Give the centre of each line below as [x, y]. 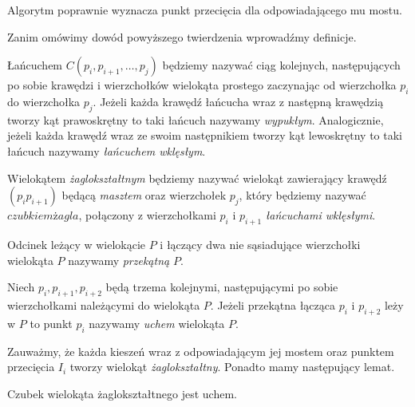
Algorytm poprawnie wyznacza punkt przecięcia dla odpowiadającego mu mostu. [205, 10]
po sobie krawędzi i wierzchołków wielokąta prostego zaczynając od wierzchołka [202, 85]
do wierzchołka [44, 101]
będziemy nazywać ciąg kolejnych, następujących [281, 65]
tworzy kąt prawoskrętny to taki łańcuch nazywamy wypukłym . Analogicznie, [196, 119]
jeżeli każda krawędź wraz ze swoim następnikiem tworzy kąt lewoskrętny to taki [205, 135]
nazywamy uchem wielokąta [157, 323]
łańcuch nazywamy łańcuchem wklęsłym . [107, 150]
